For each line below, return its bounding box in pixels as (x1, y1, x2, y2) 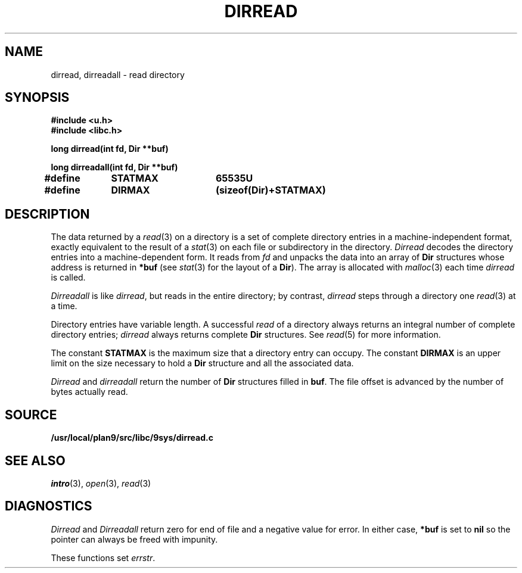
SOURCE (5, 407, 57, 422)
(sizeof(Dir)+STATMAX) (215, 184, 326, 197)
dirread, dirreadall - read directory (51, 69, 185, 80)
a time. (51, 301, 77, 312)
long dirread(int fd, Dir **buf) (51, 144, 169, 154)
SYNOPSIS (5, 90, 70, 105)
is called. (51, 272, 86, 283)
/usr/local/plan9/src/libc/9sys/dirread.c (51, 432, 213, 443)
